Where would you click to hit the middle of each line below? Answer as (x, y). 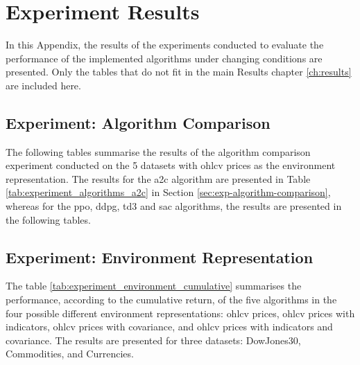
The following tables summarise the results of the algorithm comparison (158, 151)
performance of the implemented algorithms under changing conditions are (164, 58)
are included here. (43, 85)
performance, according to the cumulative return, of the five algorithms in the (171, 300)
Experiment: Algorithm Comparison (138, 122)
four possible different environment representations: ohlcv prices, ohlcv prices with (180, 313)
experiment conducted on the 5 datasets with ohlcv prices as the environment (171, 165)
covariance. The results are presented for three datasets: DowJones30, (153, 340)
